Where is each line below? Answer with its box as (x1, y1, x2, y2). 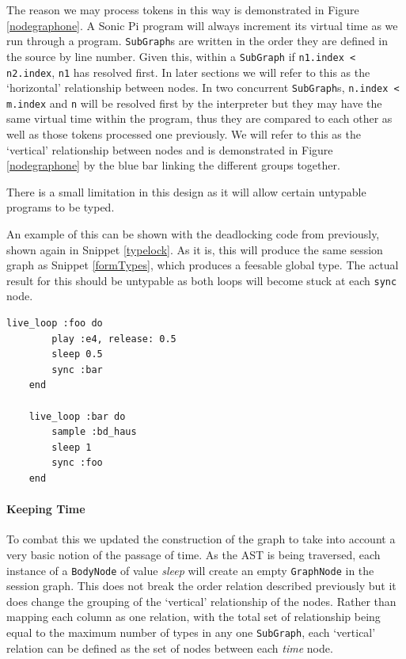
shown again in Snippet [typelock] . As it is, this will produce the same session (6, 241, 383, 257)
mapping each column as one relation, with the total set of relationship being (6, 608, 381, 625)
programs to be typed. (6, 199, 115, 215)
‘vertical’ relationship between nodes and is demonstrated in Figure (6, 141, 333, 158)
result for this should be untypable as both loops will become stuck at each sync (6, 272, 397, 288)
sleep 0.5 (51, 349, 103, 360)
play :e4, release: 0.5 (51, 333, 176, 345)
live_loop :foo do (6, 318, 103, 329)
